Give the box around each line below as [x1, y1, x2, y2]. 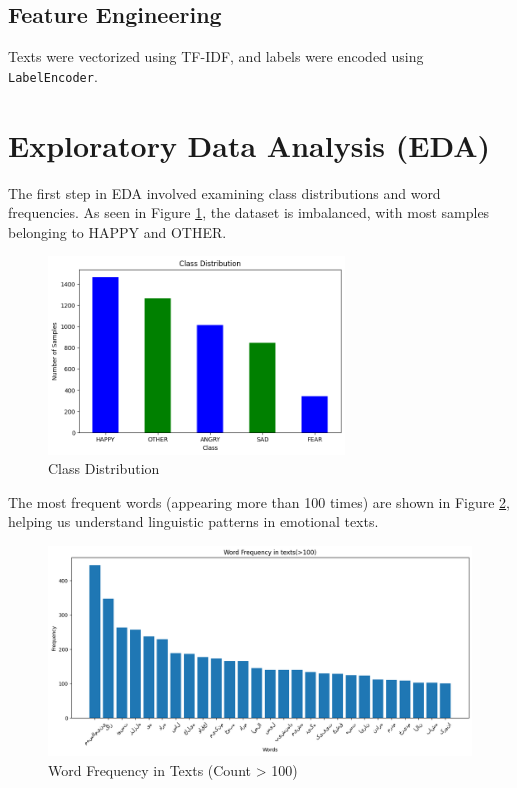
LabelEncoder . [8, 65, 98, 86]
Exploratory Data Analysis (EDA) [8, 124, 491, 165]
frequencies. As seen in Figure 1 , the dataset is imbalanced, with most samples [8, 202, 490, 223]
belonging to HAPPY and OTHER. [8, 221, 227, 242]
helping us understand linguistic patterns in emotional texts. [8, 511, 379, 532]
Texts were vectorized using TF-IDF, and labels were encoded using [8, 46, 424, 67]
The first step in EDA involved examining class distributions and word [8, 182, 441, 203]
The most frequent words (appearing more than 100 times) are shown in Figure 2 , [8, 491, 511, 512]
